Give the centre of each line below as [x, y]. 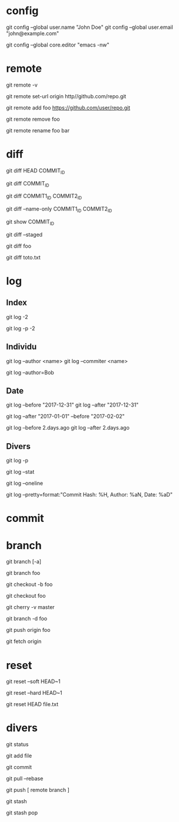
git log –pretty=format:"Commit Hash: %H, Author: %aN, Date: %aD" [89, 495]
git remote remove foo [33, 119]
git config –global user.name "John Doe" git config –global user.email [90, 27]
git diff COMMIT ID [28, 184]
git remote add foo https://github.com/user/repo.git [68, 108]
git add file [19, 756]
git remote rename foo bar [38, 130]
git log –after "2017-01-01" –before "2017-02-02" [65, 417]
